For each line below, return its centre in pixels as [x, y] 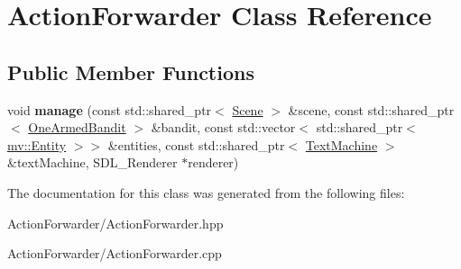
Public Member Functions [131, 72]
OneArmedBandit [77, 127]
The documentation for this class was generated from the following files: [206, 192]
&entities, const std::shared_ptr [196, 144]
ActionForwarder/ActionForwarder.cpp [115, 253]
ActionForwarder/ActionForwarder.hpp [115, 223]
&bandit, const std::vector [223, 127]
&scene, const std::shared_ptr [371, 109]
